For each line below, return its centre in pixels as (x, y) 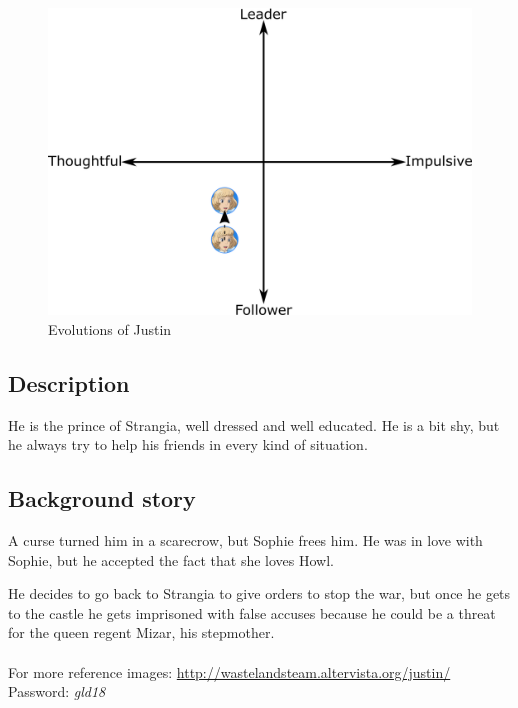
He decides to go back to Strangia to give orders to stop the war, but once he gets (259, 593)
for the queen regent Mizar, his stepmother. (141, 632)
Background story (102, 498)
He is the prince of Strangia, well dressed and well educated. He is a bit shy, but (254, 424)
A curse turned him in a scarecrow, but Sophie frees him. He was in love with (245, 540)
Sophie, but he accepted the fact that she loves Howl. (171, 559)
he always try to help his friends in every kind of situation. (188, 444)
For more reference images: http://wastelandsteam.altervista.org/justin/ (229, 671)
